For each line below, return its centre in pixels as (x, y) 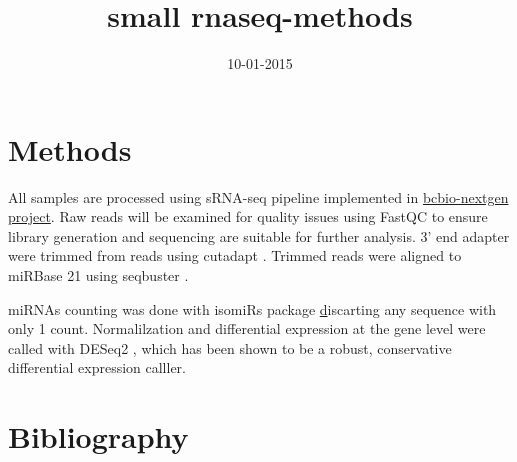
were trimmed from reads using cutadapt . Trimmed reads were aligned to (235, 255)
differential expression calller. (97, 367)
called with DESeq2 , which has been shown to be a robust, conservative (230, 347)
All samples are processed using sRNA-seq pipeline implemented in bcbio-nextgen (258, 196)
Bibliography (98, 436)
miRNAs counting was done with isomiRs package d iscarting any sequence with (252, 308)
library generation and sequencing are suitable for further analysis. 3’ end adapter (259, 235)
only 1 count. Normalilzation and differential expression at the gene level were (247, 328)
